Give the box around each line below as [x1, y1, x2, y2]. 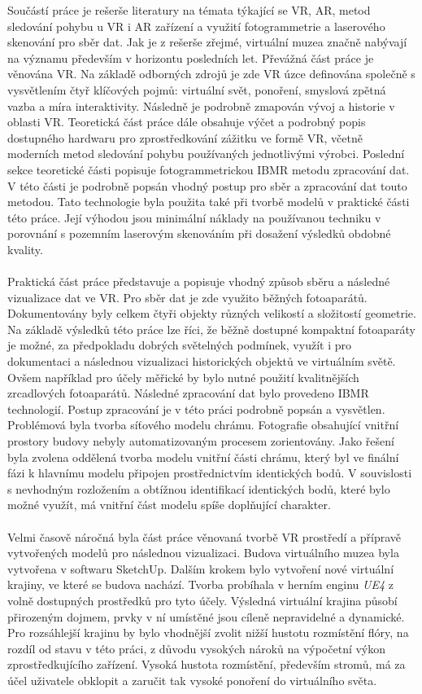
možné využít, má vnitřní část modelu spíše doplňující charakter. [7, 496, 331, 513]
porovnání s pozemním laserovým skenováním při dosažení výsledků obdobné [7, 225, 391, 242]
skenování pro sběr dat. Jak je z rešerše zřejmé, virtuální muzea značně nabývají [7, 33, 407, 51]
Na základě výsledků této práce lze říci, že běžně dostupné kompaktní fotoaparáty [7, 320, 415, 337]
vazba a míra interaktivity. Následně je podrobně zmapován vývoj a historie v [7, 97, 395, 114]
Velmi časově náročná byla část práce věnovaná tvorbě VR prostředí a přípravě [7, 528, 402, 545]
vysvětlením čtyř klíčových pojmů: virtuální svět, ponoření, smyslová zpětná [7, 81, 386, 98]
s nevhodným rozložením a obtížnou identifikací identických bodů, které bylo [7, 480, 390, 497]
